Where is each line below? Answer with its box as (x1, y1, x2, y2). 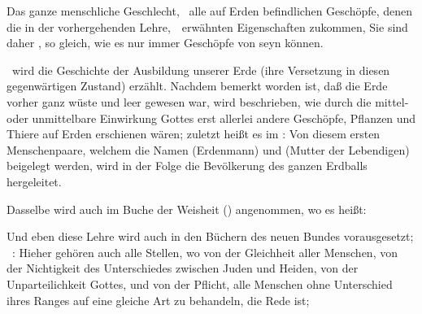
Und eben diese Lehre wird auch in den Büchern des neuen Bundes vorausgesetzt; (7, 228, 414, 245)
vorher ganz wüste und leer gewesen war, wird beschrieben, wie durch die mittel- (7, 93, 409, 110)
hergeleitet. (7, 172, 62, 190)
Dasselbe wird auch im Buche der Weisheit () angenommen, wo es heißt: (7, 200, 367, 217)
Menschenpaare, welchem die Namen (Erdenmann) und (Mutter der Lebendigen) (7, 141, 410, 158)
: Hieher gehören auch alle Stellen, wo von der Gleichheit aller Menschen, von (11, 243, 398, 260)
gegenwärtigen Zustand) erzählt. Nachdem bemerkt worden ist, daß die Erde (7, 77, 388, 94)
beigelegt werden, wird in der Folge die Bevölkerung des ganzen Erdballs (7, 157, 368, 174)
